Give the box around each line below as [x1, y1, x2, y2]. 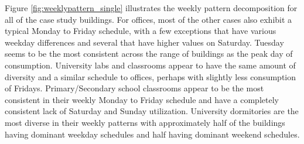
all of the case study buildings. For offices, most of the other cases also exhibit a [5, 13, 292, 25]
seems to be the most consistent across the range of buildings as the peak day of [5, 47, 293, 60]
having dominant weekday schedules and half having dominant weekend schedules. [5, 128, 300, 140]
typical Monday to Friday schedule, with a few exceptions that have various [5, 25, 276, 37]
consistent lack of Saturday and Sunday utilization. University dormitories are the [5, 105, 299, 117]
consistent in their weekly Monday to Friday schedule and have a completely [5, 93, 279, 105]
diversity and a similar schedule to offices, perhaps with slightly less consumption [5, 70, 296, 83]
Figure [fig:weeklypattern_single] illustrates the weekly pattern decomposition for [5, 2, 298, 13]
